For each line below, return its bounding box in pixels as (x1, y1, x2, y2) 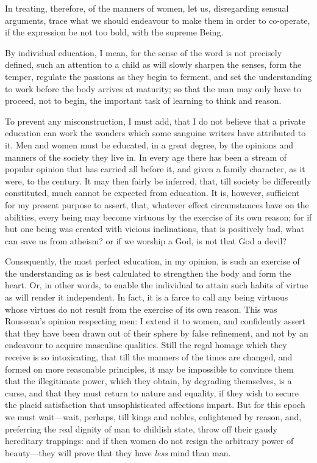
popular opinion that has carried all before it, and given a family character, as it (5, 162, 305, 175)
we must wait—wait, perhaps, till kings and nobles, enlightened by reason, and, (5, 410, 302, 423)
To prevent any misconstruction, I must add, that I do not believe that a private (5, 114, 306, 127)
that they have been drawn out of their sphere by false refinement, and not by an (5, 326, 308, 339)
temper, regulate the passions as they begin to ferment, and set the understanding (5, 70, 312, 82)
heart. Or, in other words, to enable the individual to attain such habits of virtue (5, 279, 308, 291)
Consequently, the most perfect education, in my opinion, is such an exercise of (5, 255, 300, 268)
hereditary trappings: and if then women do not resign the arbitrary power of (5, 434, 294, 447)
